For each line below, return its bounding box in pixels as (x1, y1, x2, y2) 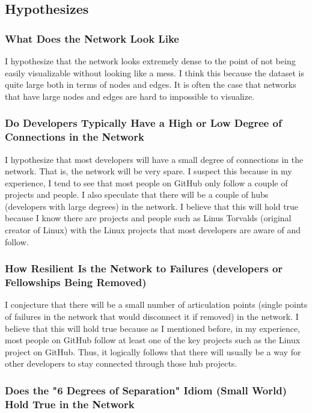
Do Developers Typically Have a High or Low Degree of (5, 115, 282, 130)
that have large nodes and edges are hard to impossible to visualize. (5, 90, 255, 102)
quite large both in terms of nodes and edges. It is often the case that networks (5, 78, 296, 91)
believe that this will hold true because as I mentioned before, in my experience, (5, 322, 301, 334)
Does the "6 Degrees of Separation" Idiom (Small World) (5, 382, 287, 397)
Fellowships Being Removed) (5, 275, 147, 290)
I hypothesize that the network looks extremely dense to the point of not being (5, 55, 296, 67)
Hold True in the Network (5, 396, 135, 411)
